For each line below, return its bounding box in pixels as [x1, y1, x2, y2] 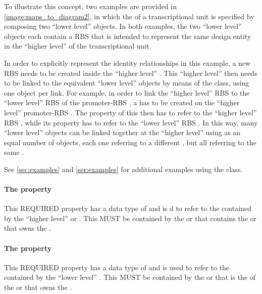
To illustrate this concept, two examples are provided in [4, 1, 177, 11]
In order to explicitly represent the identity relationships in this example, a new [4, 57, 251, 68]
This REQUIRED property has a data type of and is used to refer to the [4, 262, 229, 272]
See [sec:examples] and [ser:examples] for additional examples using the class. [4, 163, 243, 174]
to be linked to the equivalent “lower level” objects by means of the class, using [4, 77, 249, 88]
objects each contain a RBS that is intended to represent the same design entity [4, 30, 251, 41]
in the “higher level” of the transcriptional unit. [4, 40, 151, 51]
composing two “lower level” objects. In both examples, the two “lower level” [4, 21, 242, 31]
